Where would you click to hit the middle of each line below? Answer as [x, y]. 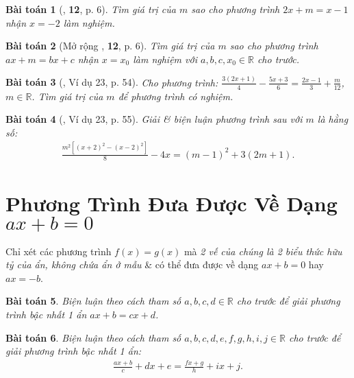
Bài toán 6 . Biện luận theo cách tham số [93, 337]
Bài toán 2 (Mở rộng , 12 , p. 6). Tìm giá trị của [110, 46]
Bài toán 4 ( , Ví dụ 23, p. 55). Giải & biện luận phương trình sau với [154, 119]
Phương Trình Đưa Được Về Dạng [172, 203]
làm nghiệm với [165, 59]
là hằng [333, 119]
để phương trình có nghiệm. [176, 96]
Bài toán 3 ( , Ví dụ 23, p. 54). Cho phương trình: [112, 82]
